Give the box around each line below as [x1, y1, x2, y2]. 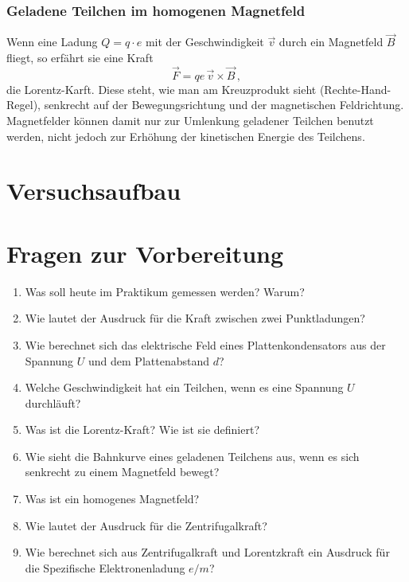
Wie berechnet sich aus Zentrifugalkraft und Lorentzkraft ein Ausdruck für [25, 544, 390, 561]
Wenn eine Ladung [6, 33, 98, 50]
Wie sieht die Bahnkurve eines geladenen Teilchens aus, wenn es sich [25, 447, 360, 464]
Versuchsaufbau [6, 174, 181, 207]
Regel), [6, 96, 41, 113]
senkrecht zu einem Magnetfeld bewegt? [25, 463, 220, 480]
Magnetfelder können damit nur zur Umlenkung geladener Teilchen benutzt [6, 112, 374, 129]
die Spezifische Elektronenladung [25, 559, 185, 576]
